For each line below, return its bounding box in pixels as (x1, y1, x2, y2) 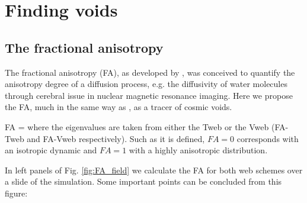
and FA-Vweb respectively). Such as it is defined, (27, 132, 205, 144)
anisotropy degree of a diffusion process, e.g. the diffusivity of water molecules (5, 78, 287, 90)
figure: (5, 186, 28, 199)
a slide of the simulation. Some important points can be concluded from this (5, 175, 282, 188)
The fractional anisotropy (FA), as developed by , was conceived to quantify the (5, 66, 295, 78)
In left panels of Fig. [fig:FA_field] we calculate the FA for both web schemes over (5, 163, 303, 176)
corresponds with (236, 132, 299, 144)
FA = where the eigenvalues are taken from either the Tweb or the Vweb (5, 120, 269, 133)
